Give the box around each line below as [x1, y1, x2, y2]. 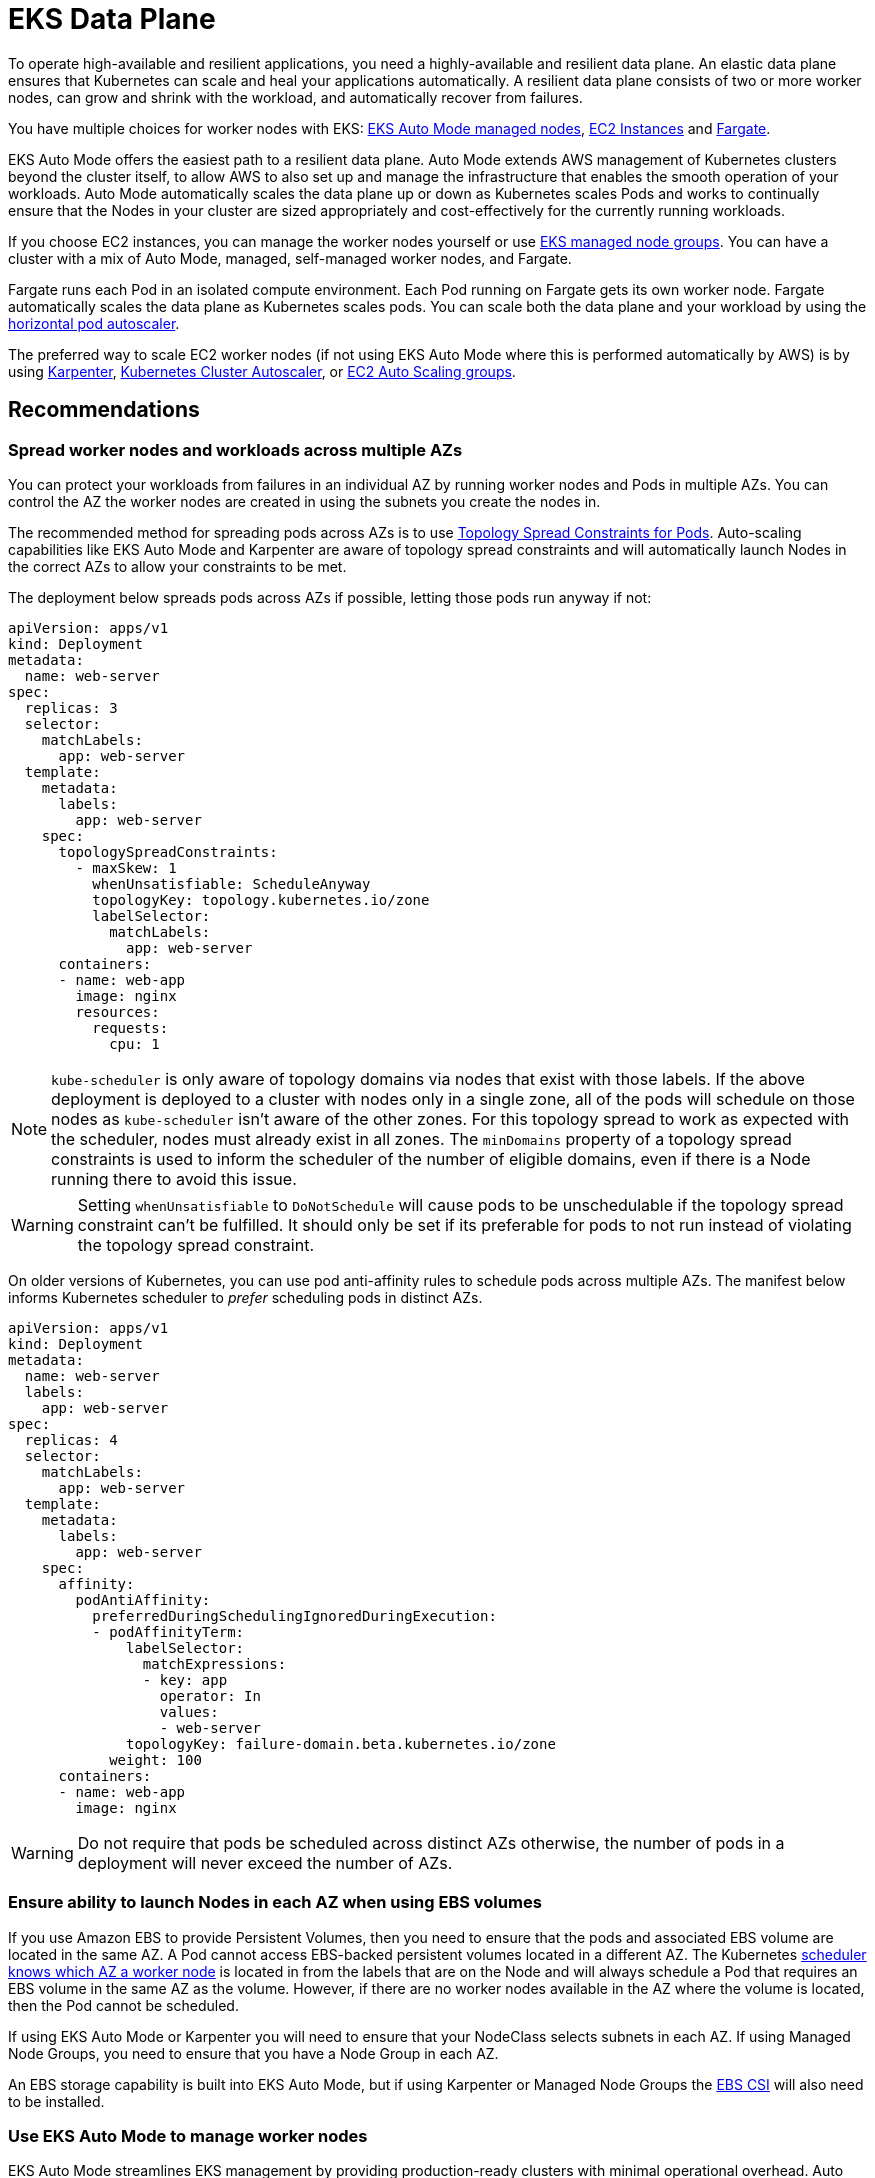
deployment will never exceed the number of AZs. [77, 1852, 453, 1873]
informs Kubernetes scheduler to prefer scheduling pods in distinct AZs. [8, 1288, 483, 1306]
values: [159, 1703, 219, 1720]
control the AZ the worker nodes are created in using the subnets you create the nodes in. [8, 492, 601, 510]
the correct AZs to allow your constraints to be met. [8, 557, 347, 575]
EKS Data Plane [8, 2, 216, 36]
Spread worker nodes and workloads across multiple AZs [8, 439, 463, 460]
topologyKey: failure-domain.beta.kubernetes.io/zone [126, 1735, 556, 1752]
